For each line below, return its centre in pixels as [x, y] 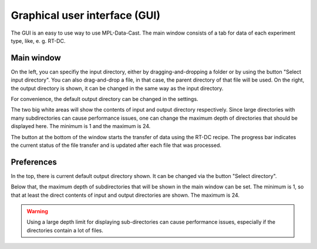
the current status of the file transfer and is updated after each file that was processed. [116, 145]
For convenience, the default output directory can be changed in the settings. [105, 99]
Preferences [34, 162]
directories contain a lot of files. [65, 230]
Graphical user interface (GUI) [86, 15]
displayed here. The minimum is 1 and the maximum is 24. [81, 126]
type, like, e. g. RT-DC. [38, 41]
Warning [37, 211]
